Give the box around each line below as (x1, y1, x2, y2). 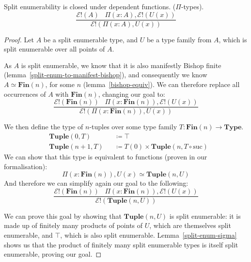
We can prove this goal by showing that (4, 210, 122, 221)
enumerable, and (4, 229, 53, 240)
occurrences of (4, 88, 46, 99)
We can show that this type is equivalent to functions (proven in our (4, 151, 207, 161)
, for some (45, 79, 75, 89)
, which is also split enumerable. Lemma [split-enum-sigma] (60, 229, 237, 240)
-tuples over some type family (89, 122, 177, 132)
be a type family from (146, 34, 212, 44)
